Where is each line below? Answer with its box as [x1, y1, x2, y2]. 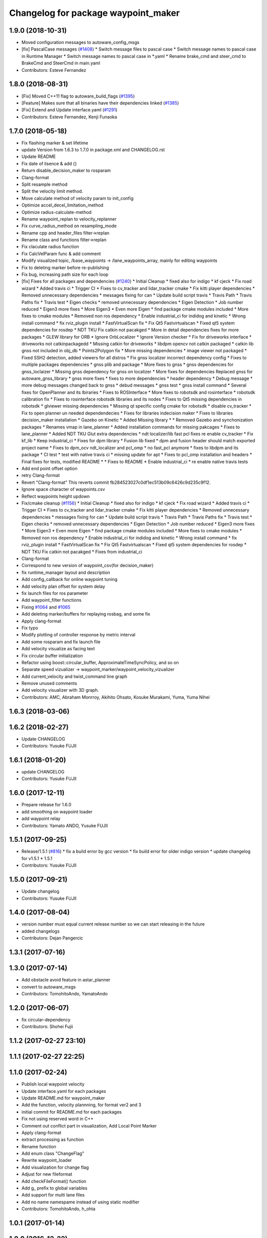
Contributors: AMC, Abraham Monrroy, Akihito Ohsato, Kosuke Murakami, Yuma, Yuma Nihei [21, 694, 210, 700]
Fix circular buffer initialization [21, 653, 83, 659]
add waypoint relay [21, 816, 61, 822]
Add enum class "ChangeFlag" [21, 1150, 85, 1156]
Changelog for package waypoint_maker [9, 7, 180, 18]
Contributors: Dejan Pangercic [21, 935, 84, 941]
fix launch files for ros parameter [21, 590, 89, 596]
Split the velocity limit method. [21, 188, 84, 194]
